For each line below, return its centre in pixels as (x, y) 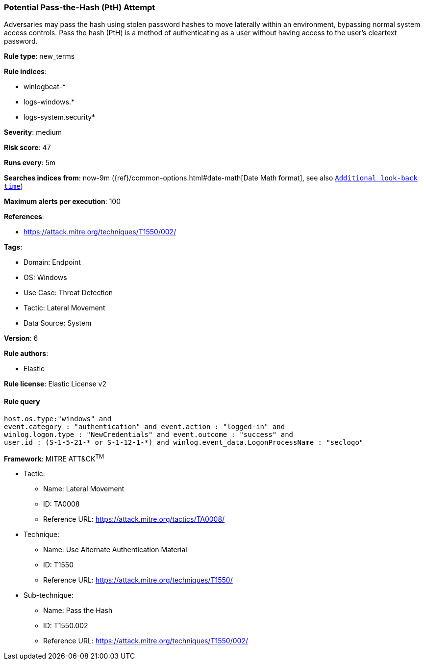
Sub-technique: (49, 595)
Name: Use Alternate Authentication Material (115, 550)
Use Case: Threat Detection (68, 293)
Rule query (22, 401)
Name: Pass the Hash (78, 611)
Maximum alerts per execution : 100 (62, 202)
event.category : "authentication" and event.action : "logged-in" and (145, 426)
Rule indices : (25, 72)
